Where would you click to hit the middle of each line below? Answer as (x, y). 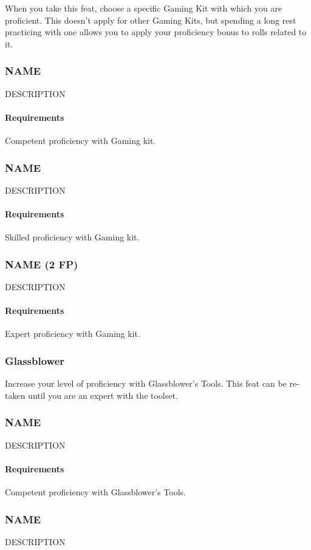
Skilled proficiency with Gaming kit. (72, 237)
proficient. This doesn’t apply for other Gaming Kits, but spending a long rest (151, 20)
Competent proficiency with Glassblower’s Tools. (95, 492)
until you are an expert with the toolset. (103, 395)
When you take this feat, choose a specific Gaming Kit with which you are (144, 8)
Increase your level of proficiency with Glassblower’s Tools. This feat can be (146, 383)
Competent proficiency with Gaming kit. (80, 140)
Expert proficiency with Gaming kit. (73, 334)
